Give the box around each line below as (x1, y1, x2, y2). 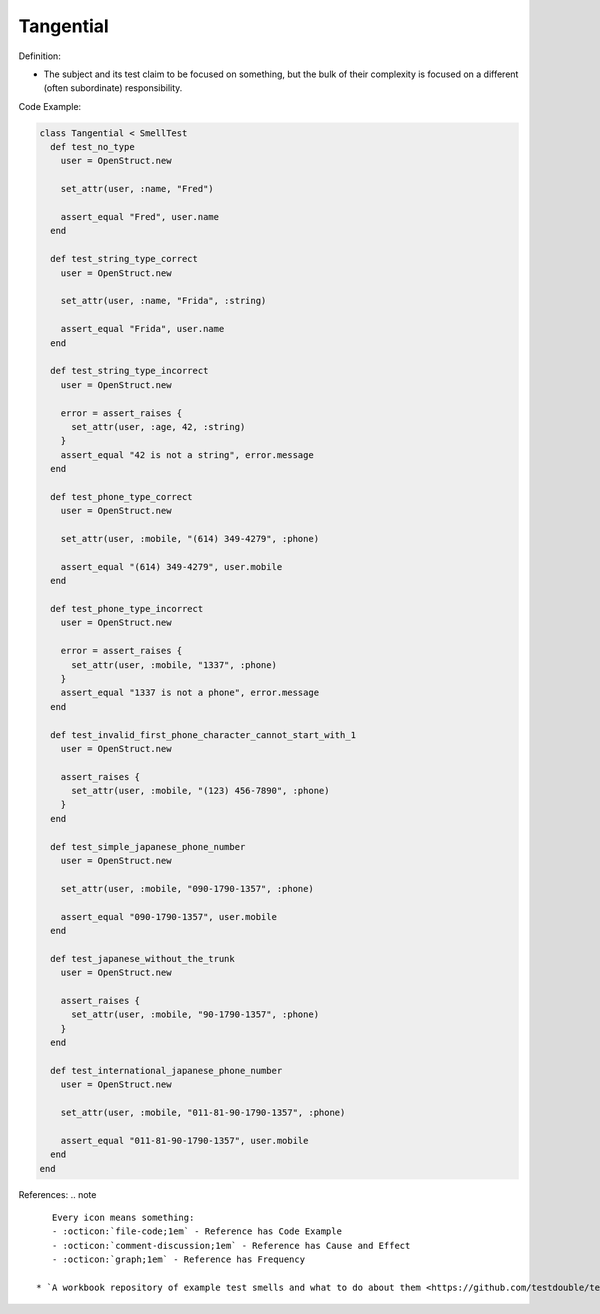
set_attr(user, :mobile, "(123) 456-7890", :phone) (71, 785, 330, 797)
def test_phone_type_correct (50, 491, 194, 502)
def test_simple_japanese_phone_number (50, 841, 246, 852)
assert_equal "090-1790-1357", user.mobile (60, 911, 277, 922)
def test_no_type (50, 141, 135, 153)
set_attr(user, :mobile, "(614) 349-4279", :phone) (60, 533, 320, 545)
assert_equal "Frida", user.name (60, 323, 225, 335)
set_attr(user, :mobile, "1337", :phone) (71, 659, 277, 670)
